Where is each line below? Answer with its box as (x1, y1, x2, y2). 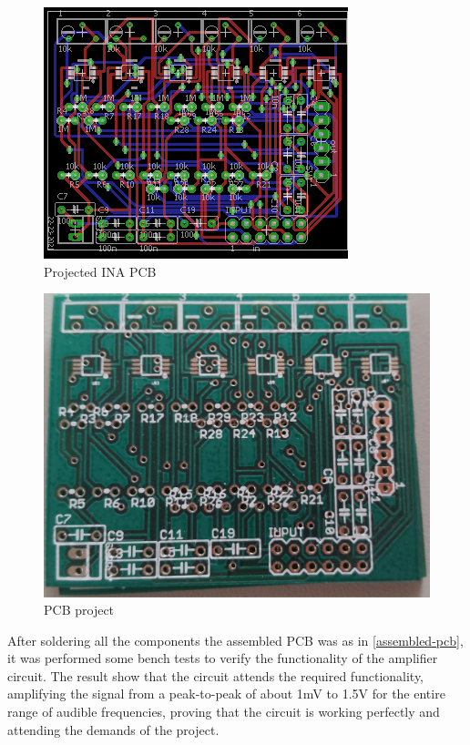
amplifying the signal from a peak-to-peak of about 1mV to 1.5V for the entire (7, 684, 445, 703)
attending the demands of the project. (7, 719, 220, 739)
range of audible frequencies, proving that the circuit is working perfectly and (7, 702, 440, 721)
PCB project (44, 600, 115, 619)
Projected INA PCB (44, 261, 157, 281)
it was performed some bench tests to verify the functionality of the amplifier (7, 648, 438, 668)
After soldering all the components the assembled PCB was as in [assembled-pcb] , (7, 630, 464, 649)
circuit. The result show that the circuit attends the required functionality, (7, 666, 424, 685)
